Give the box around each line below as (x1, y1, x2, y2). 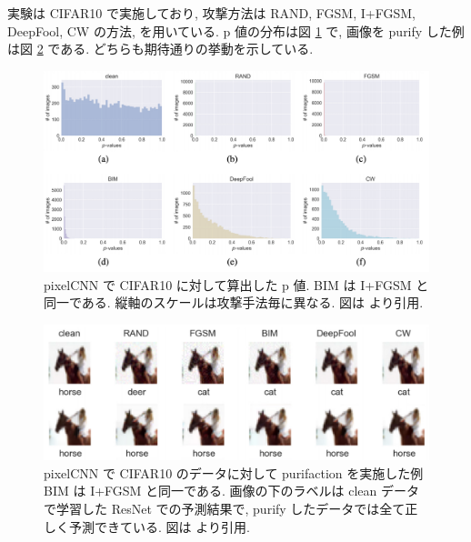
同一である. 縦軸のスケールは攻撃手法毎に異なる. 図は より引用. (44, 293, 424, 312)
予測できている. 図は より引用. (68, 517, 250, 536)
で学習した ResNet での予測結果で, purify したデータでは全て (44, 498, 406, 517)
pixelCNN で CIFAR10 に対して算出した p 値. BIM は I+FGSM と (44, 275, 429, 294)
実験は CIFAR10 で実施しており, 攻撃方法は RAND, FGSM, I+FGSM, (7, 4, 416, 22)
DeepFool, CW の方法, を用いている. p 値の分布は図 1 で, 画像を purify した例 (7, 21, 465, 40)
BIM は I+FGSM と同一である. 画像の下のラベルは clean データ (44, 481, 419, 500)
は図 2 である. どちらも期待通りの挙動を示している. (7, 39, 314, 58)
